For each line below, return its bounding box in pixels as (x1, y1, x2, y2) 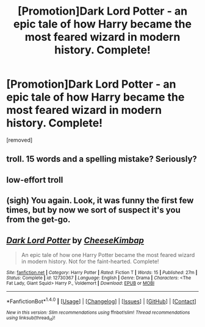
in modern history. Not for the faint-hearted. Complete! (21, 258, 159, 265)
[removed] (6, 136, 33, 144)
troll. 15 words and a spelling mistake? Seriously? (6, 154, 197, 164)
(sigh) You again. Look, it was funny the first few (6, 195, 194, 206)
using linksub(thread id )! (6, 315, 56, 322)
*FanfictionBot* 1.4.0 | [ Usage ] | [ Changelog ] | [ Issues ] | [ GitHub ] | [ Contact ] (6, 297, 196, 305)
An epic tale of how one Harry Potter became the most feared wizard (21, 251, 195, 258)
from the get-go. (6, 214, 71, 225)
